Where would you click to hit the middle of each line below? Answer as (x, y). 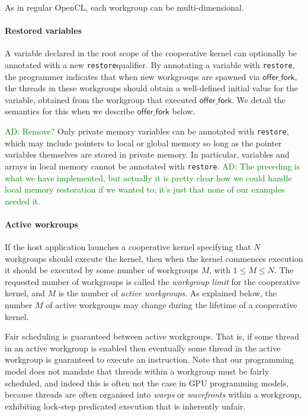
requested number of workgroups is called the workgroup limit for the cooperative (153, 281)
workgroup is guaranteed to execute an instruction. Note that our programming (149, 359)
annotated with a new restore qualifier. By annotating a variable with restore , (150, 64)
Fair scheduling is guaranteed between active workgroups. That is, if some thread (152, 336)
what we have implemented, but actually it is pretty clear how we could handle (148, 177)
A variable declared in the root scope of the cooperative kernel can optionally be (151, 53)
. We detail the (259, 99)
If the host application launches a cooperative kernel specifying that (128, 247)
